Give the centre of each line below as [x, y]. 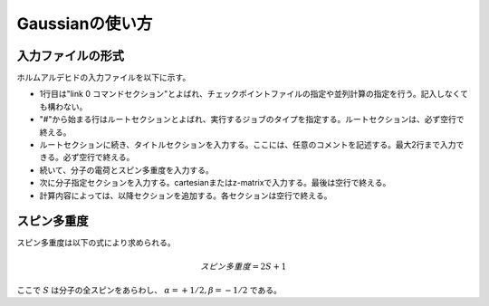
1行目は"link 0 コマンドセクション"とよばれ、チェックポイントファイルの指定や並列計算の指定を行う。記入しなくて [254, 94]
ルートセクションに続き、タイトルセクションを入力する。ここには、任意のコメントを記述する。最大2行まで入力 [248, 145]
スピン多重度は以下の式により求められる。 [96, 243]
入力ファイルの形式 [70, 56]
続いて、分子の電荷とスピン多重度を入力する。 [126, 170]
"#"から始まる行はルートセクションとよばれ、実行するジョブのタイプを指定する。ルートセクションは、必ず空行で [252, 120]
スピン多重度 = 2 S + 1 [244, 266]
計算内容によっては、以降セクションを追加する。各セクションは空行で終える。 [186, 196]
